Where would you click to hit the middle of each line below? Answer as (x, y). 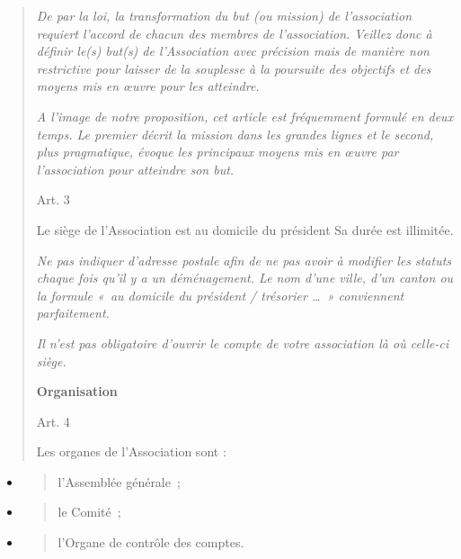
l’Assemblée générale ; (119, 481)
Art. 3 (53, 199)
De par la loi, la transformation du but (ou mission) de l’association (224, 15)
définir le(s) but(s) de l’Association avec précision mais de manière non (233, 51)
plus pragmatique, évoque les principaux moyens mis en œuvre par (217, 152)
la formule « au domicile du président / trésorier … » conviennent (220, 295)
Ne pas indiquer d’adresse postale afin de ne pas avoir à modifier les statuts (244, 260)
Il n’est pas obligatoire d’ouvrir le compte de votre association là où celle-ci (243, 343)
